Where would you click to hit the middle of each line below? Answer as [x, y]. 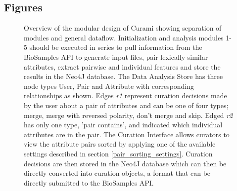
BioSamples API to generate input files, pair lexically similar [116, 57]
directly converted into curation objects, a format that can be [117, 173]
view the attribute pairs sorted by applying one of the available [120, 144]
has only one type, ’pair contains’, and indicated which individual [123, 125]
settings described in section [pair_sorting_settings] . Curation [118, 153]
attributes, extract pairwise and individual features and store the [122, 66]
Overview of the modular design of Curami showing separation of [123, 28]
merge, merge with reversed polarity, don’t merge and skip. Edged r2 [128, 115]
